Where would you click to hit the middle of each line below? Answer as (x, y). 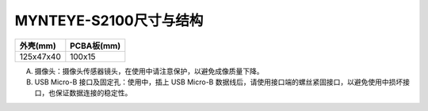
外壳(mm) (38, 46)
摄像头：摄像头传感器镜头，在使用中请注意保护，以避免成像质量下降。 (149, 71)
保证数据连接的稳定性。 (94, 93)
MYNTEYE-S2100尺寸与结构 (109, 20)
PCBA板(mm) (96, 46)
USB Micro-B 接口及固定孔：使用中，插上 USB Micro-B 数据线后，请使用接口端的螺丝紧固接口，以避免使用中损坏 (219, 82)
